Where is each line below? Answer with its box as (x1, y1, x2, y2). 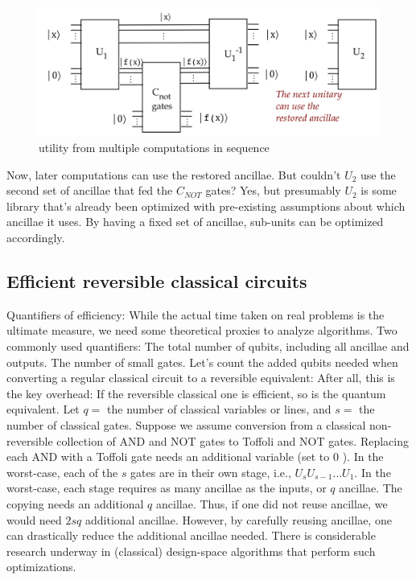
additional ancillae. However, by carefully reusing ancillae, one (84, 511, 392, 528)
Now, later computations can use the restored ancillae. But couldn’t (6, 166, 341, 183)
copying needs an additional (6, 495, 144, 512)
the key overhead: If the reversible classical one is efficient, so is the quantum (6, 385, 386, 401)
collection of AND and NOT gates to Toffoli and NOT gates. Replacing (56, 432, 409, 449)
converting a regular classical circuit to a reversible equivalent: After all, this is (6, 369, 395, 386)
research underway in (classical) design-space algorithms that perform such (6, 542, 376, 559)
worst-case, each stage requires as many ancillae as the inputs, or (6, 479, 327, 496)
